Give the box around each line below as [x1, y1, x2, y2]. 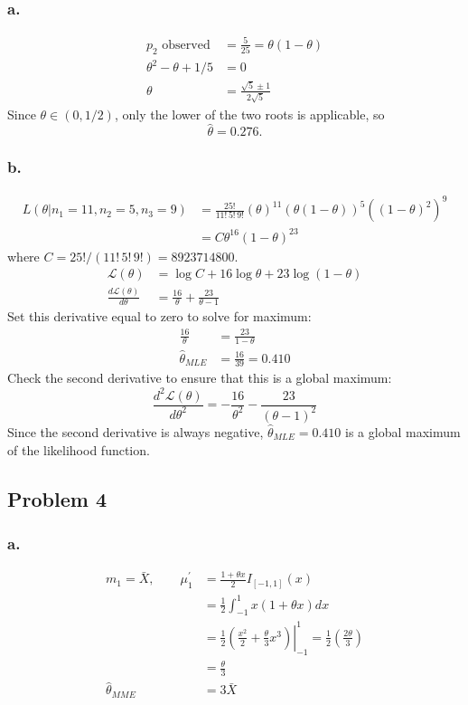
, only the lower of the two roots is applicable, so [114, 104, 385, 123]
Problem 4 [7, 484, 107, 512]
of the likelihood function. [7, 440, 150, 459]
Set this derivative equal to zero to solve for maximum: [7, 307, 312, 326]
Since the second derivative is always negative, [7, 422, 264, 441]
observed [162, 38, 211, 52]
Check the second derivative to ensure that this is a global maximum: [7, 368, 392, 387]
